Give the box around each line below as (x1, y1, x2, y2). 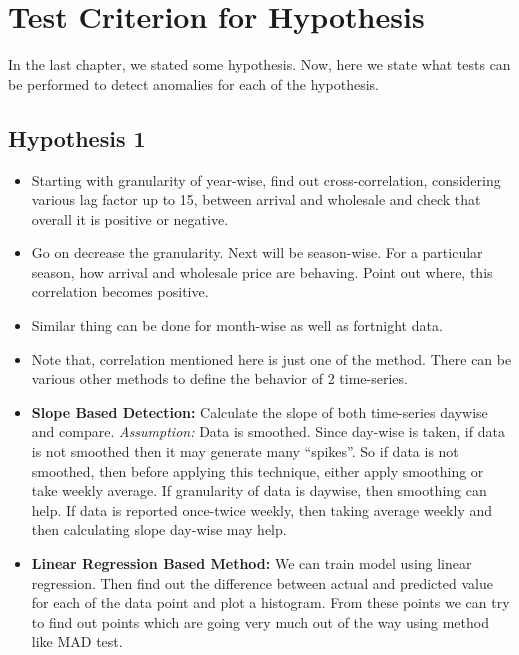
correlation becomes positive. (31, 281, 209, 302)
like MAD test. (31, 631, 123, 652)
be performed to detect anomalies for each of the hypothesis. (8, 73, 379, 94)
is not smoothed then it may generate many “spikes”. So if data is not (31, 441, 459, 462)
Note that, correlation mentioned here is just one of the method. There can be (31, 348, 512, 369)
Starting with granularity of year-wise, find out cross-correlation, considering (31, 169, 501, 190)
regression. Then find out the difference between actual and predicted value (31, 572, 493, 593)
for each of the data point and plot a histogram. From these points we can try (31, 592, 510, 613)
